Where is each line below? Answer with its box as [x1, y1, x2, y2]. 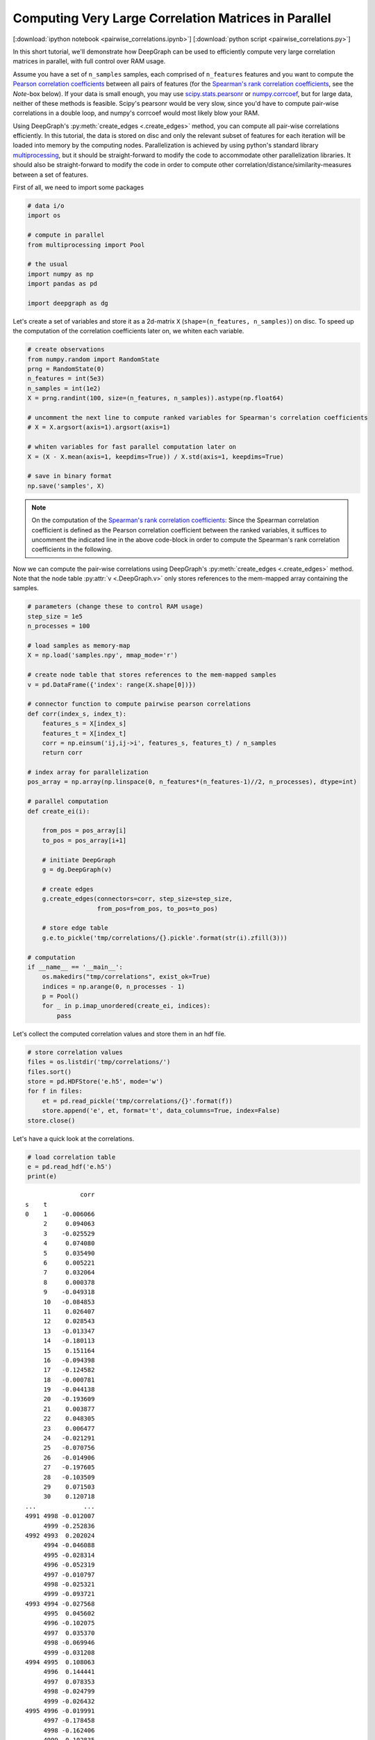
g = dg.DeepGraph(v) [42, 865, 112, 873]
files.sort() [27, 1068, 72, 1075]
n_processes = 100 [27, 622, 90, 630]
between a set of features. [12, 171, 89, 179]
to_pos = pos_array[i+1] [42, 836, 127, 844]
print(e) [27, 1173, 58, 1180]
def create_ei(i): [27, 807, 90, 815]
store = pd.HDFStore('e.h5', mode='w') [27, 1077, 163, 1085]
